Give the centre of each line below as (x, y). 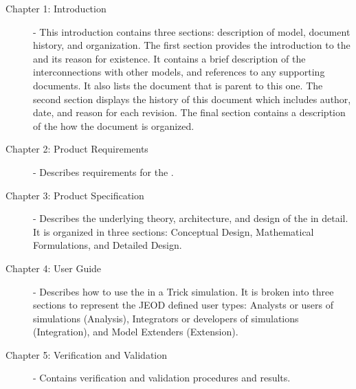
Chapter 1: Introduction (56, 8)
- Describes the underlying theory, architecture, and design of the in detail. (191, 218)
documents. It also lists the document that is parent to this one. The (178, 85)
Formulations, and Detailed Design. (108, 245)
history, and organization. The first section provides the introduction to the (192, 45)
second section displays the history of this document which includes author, (192, 99)
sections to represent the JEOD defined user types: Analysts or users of (183, 305)
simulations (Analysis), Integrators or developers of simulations (166, 318)
